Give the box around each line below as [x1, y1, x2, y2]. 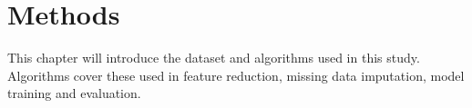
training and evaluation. [7, 83, 141, 103]
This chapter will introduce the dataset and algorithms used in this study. [7, 48, 420, 67]
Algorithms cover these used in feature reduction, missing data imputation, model [7, 65, 465, 84]
